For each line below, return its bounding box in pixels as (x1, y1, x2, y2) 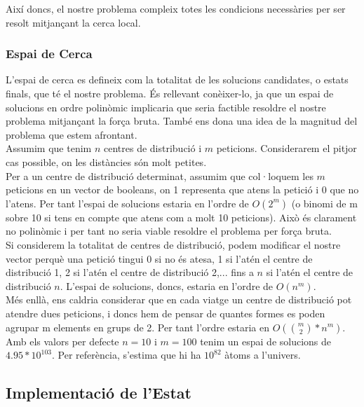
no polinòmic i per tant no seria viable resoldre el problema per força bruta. (6, 223, 332, 238)
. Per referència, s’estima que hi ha (52, 347, 201, 362)
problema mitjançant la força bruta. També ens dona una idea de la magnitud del (6, 113, 358, 128)
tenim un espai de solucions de (200, 333, 332, 348)
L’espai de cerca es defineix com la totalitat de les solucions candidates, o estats (6, 72, 349, 87)
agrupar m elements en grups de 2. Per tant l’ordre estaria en (6, 319, 269, 334)
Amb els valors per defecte (6, 333, 119, 348)
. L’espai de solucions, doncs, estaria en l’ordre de (60, 278, 274, 293)
